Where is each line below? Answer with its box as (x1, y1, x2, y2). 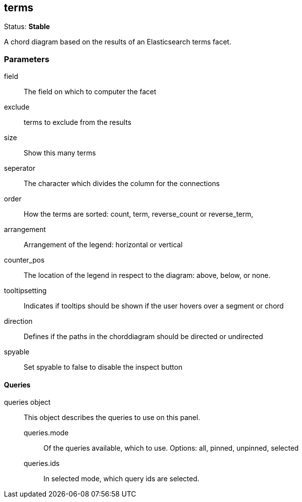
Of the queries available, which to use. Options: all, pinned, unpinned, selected (43, 444, 299, 453)
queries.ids (24, 459, 60, 468)
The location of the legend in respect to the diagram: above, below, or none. (24, 271, 270, 280)
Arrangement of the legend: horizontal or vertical (24, 240, 183, 249)
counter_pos (4, 256, 45, 265)
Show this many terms (24, 149, 96, 157)
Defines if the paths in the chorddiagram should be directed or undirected (24, 332, 264, 341)
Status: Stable (4, 22, 50, 31)
